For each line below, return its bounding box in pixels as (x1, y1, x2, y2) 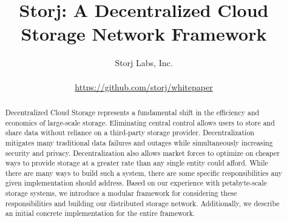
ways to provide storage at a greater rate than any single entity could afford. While (5, 158, 268, 168)
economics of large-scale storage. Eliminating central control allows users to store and (5, 117, 275, 127)
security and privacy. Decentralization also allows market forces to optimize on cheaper (5, 147, 280, 158)
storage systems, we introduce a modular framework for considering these (5, 188, 237, 198)
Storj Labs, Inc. (115, 56, 173, 69)
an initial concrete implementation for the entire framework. (5, 208, 195, 218)
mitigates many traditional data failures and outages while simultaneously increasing (5, 137, 273, 147)
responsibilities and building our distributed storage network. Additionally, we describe (5, 198, 280, 208)
